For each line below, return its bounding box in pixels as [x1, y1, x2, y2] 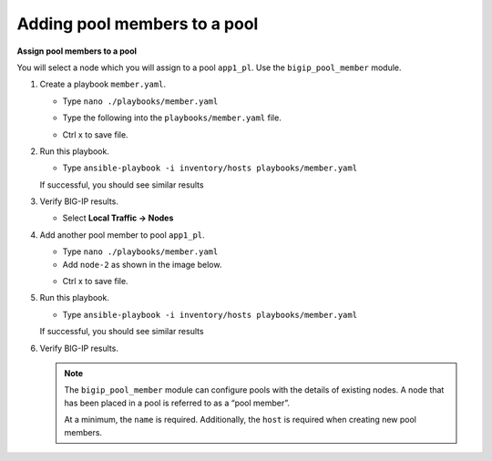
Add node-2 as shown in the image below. [62, 259, 222, 270]
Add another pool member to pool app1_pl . [39, 229, 205, 241]
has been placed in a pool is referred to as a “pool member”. [64, 397, 291, 408]
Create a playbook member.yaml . [39, 78, 167, 90]
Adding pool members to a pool [16, 14, 259, 34]
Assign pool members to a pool [16, 46, 137, 56]
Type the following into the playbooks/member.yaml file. [62, 112, 282, 123]
